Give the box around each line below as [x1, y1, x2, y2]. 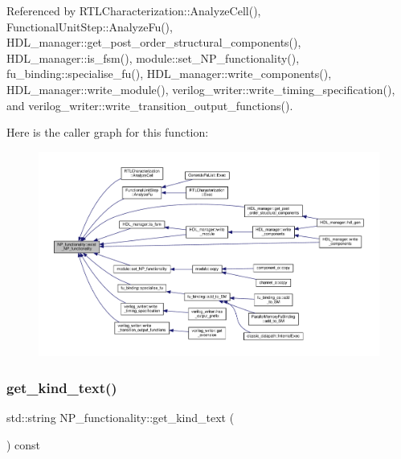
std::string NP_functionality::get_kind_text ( [6, 409, 235, 426]
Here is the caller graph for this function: [6, 124, 209, 141]
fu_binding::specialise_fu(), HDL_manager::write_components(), [6, 65, 332, 82]
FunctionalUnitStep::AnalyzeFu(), [6, 18, 173, 35]
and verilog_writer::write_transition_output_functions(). [6, 96, 293, 113]
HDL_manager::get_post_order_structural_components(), [6, 34, 301, 51]
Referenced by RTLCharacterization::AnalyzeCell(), [6, 2, 261, 18]
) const [6, 436, 41, 453]
